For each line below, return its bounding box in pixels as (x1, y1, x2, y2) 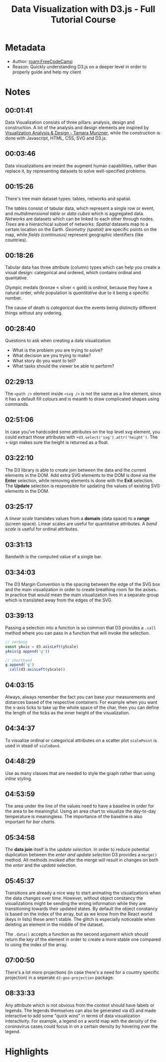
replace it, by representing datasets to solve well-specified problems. (5, 168, 147, 174)
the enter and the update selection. (5, 862, 77, 868)
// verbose (5, 639, 28, 644)
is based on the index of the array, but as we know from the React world (5, 911, 153, 917)
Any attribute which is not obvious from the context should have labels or (5, 1002, 155, 1008)
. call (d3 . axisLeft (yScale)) (7, 667, 65, 672)
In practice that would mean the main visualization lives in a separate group (5, 592, 159, 598)
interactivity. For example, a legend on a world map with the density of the (5, 1018, 157, 1024)
